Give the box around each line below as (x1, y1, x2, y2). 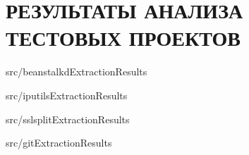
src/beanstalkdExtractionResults (6, 64, 147, 79)
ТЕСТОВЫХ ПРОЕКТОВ (6, 23, 241, 52)
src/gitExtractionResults (6, 135, 112, 150)
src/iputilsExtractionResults (6, 87, 128, 102)
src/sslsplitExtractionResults (6, 111, 130, 126)
